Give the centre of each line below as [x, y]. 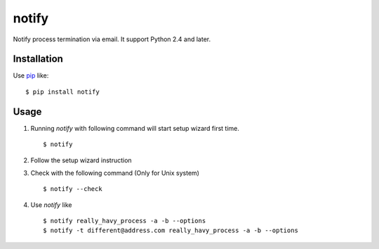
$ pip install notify [62, 92]
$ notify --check [73, 189]
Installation [38, 59]
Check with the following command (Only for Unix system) [115, 173]
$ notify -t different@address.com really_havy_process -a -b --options [171, 230]
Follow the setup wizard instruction [81, 160]
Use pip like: [31, 76]
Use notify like [51, 205]
